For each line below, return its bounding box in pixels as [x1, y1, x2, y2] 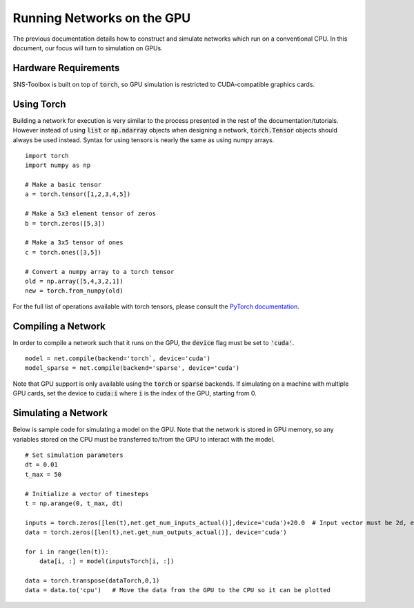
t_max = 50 [25, 470, 62, 478]
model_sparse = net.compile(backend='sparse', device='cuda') [25, 364, 240, 372]
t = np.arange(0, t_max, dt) [25, 499, 124, 507]
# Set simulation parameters [25, 451, 124, 459]
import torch [25, 152, 69, 159]
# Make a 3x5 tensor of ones [25, 239, 124, 246]
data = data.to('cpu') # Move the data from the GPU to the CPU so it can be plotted [25, 587, 331, 594]
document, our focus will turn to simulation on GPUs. [12, 43, 164, 52]
